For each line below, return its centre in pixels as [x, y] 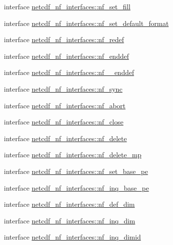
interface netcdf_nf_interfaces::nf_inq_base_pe [76, 187]
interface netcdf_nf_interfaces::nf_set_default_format [86, 23]
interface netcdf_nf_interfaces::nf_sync [63, 88]
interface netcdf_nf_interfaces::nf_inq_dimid [73, 237]
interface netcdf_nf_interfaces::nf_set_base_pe [76, 171]
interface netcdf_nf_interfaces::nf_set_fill [67, 6]
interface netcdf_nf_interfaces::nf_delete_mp [73, 155]
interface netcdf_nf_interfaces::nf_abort [65, 105]
